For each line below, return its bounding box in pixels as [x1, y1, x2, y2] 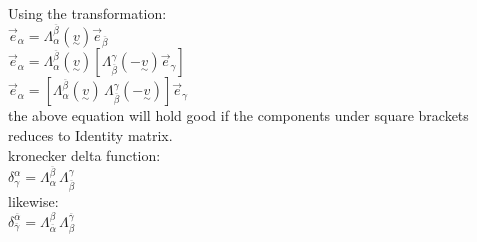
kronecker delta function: [8, 144, 161, 165]
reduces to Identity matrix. [8, 125, 173, 145]
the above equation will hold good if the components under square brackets [8, 105, 469, 126]
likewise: [8, 191, 59, 212]
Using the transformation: [8, 3, 167, 23]
